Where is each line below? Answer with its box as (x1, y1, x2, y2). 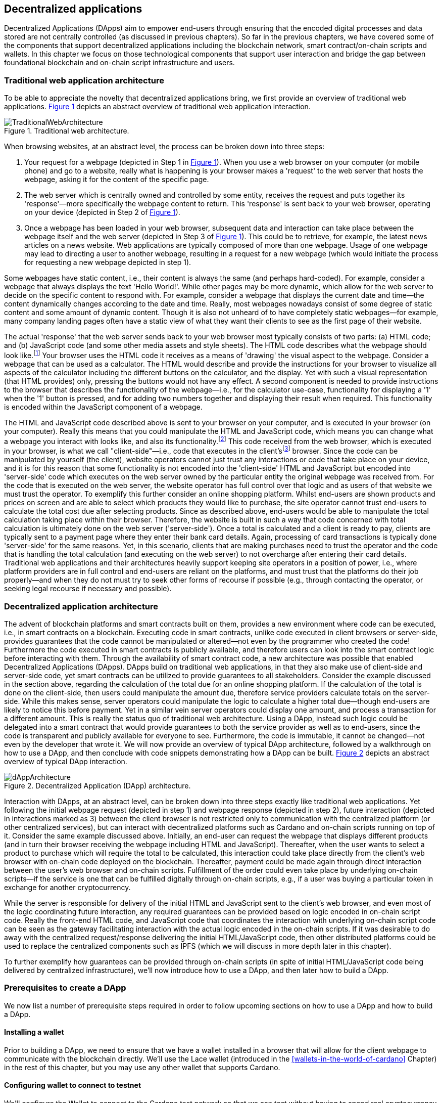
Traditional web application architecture (4, 75, 164, 85)
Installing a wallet (4, 1028, 64, 1037)
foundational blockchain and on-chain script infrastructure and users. (4, 58, 235, 67)
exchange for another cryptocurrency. (4, 883, 131, 892)
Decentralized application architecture (4, 601, 159, 611)
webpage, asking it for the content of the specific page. (24, 175, 209, 184)
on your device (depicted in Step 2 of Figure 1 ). (24, 208, 180, 217)
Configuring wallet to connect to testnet (4, 1081, 141, 1090)
